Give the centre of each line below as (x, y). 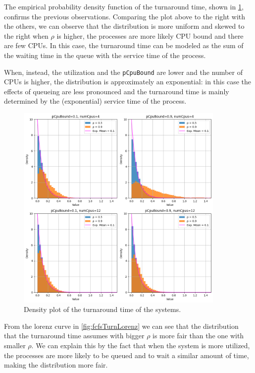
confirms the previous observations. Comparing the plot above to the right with (125, 16)
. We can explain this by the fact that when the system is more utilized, (141, 345)
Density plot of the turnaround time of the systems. (102, 309)
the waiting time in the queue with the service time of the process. (105, 55)
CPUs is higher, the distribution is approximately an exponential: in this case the (127, 82)
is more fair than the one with (198, 336)
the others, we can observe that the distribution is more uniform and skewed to (124, 26)
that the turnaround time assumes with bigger (74, 336)
